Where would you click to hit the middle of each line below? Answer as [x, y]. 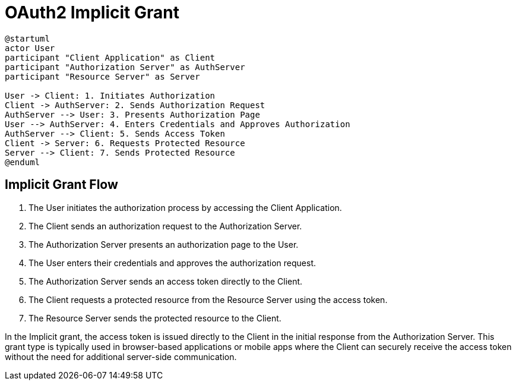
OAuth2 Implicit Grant [92, 12]
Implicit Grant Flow [61, 185]
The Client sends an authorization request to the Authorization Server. [165, 226]
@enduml [23, 162]
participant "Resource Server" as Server [102, 76]
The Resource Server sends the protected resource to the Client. [155, 318]
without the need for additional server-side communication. [121, 356]
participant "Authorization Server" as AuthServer [125, 67]
